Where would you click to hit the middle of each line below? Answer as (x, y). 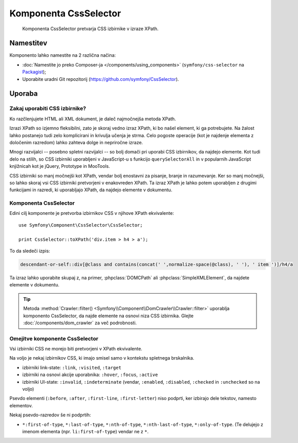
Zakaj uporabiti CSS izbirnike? (48, 108)
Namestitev (28, 43)
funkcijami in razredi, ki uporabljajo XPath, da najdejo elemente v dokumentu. (91, 190)
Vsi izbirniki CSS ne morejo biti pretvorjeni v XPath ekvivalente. (76, 349)
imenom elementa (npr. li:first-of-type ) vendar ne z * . (85, 431)
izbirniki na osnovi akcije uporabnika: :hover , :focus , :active (90, 375)
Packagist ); (34, 72)
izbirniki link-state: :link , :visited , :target (72, 367)
